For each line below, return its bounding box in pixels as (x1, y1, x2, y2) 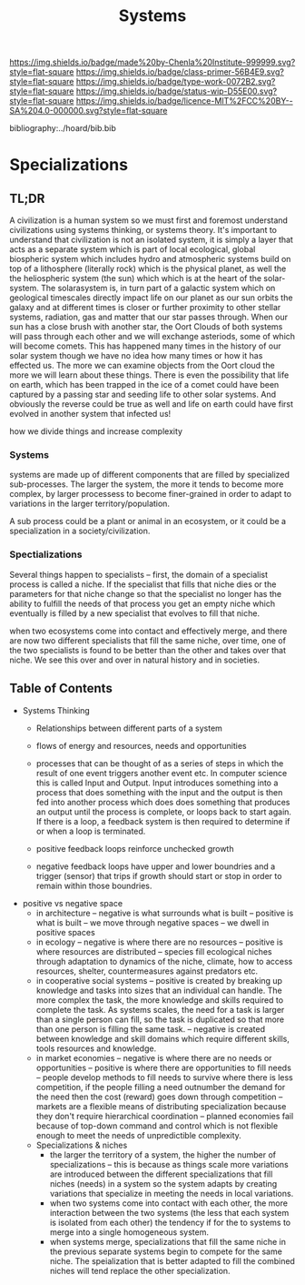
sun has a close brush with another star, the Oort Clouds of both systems (9, 321, 283, 332)
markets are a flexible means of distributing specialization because (35, 1100, 287, 1111)
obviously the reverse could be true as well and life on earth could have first (9, 399, 293, 410)
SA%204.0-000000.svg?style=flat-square (9, 106, 168, 116)
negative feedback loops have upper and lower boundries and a (35, 861, 276, 872)
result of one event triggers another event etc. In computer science (35, 767, 288, 778)
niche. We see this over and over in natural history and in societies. (9, 654, 261, 665)
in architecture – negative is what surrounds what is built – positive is (35, 907, 294, 918)
